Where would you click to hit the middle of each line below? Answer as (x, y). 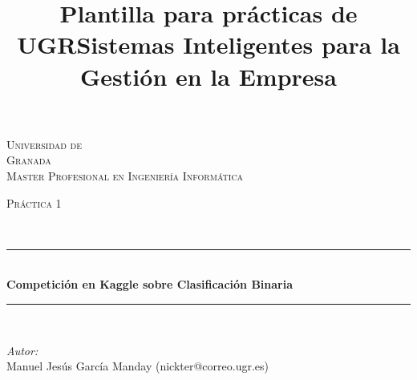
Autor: (22, 350)
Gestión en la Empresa (208, 76)
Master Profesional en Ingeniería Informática (125, 175)
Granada (29, 160)
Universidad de (45, 144)
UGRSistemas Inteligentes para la (208, 44)
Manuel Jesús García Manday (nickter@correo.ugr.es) (138, 366)
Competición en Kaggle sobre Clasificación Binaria (150, 284)
